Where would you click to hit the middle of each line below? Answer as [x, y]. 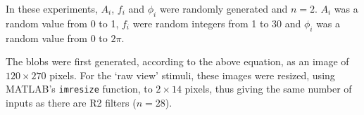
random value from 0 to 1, [62, 23]
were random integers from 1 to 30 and [217, 23]
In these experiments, [52, 8]
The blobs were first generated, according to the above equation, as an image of [177, 61]
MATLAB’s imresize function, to [79, 89]
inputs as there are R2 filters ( [71, 103]
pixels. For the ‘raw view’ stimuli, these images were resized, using [192, 75]
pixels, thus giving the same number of [268, 89]
